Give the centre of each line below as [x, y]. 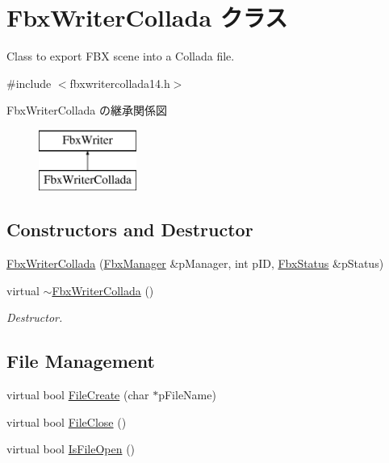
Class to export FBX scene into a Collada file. [121, 56]
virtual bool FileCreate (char [78, 395]
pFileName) [187, 395]
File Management [81, 361]
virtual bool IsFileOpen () [71, 449]
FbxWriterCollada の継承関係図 [87, 110]
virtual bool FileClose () [67, 421]
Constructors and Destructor [130, 229]
